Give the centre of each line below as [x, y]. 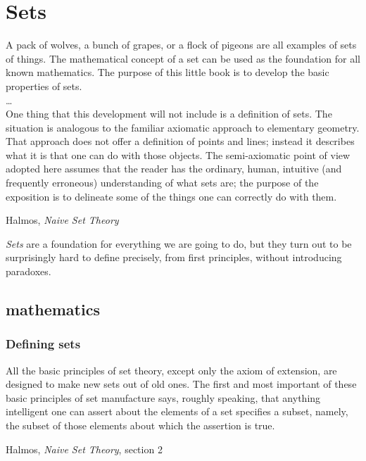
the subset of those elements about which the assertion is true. [140, 425]
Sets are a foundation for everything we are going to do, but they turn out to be [179, 243]
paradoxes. [29, 271]
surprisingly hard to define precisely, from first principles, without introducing [174, 257]
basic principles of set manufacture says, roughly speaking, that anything [163, 397]
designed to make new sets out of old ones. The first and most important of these [181, 384]
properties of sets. [44, 86]
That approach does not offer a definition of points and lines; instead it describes [180, 141]
